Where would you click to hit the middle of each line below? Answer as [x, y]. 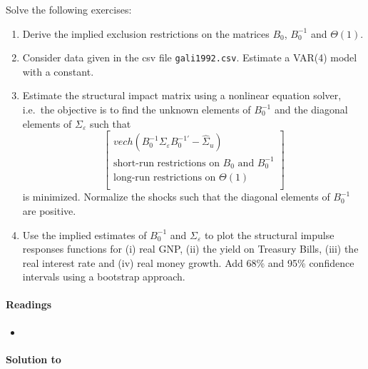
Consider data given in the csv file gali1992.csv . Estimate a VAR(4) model [190, 57]
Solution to [34, 359]
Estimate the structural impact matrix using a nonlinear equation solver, [182, 95]
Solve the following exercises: [69, 9]
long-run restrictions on [165, 178]
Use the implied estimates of [85, 234]
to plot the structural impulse [269, 234]
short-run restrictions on [167, 163]
